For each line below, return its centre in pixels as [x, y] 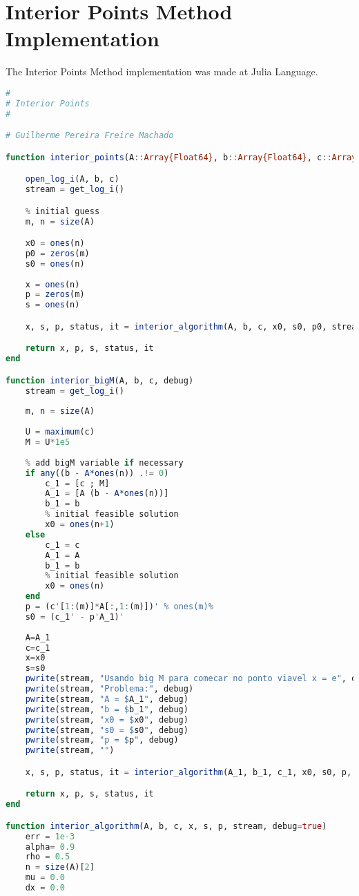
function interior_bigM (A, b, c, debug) [100, 380]
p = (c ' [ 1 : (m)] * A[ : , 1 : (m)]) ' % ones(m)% [119, 607]
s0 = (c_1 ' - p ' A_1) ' [75, 617]
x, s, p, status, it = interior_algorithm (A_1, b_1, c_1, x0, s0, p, [188, 772]
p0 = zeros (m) [57, 253]
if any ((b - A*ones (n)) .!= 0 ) [97, 473]
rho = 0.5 [48, 857]
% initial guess [62, 211]
